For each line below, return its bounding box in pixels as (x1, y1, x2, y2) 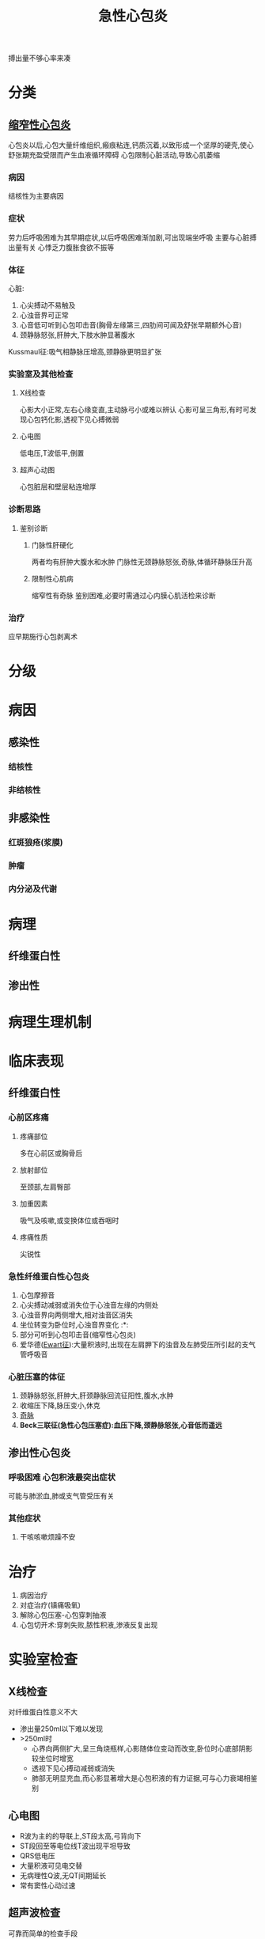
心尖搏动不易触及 (19, 301, 76, 310)
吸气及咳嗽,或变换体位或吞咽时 (19, 1215, 119, 1225)
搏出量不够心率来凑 (8, 53, 71, 63)
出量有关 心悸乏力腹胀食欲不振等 (8, 242, 115, 252)
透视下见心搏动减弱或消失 (31, 1763, 115, 1773)
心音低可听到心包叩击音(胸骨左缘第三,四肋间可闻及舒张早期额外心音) (19, 320, 243, 330)
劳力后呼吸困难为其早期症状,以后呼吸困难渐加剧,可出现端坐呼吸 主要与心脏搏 (8, 233, 257, 242)
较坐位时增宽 (31, 1754, 74, 1763)
